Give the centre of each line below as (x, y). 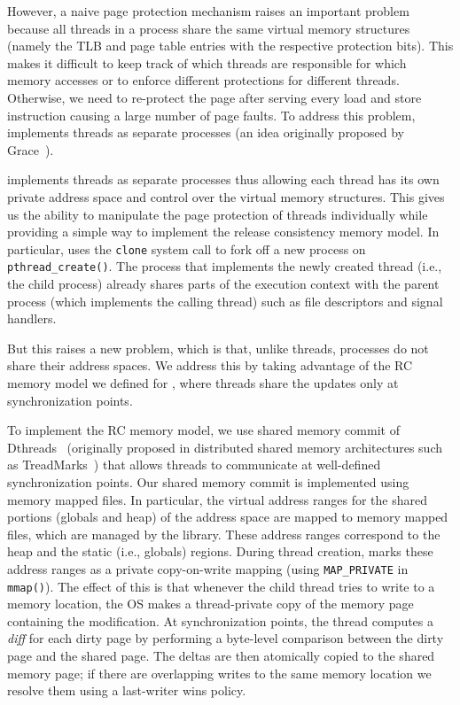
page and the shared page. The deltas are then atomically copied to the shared (221, 656)
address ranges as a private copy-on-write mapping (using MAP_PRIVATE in (208, 568)
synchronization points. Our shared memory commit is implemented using (208, 481)
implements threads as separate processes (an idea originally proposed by (206, 132)
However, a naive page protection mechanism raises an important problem (208, 11)
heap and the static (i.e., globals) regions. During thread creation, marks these (220, 551)
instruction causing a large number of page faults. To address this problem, (211, 115)
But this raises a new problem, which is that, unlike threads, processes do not (218, 348)
